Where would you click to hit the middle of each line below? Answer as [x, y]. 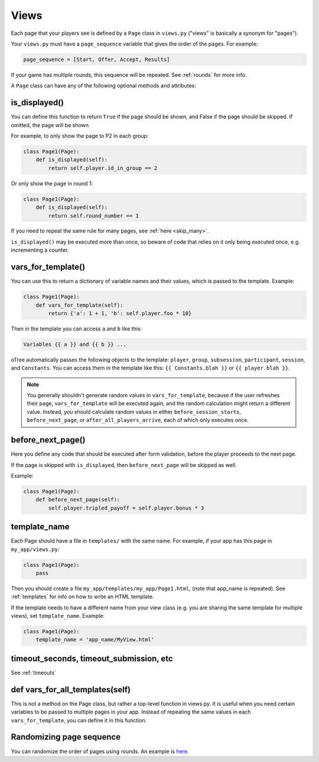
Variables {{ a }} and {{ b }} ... [75, 344]
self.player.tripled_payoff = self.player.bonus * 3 [126, 508]
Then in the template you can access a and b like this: [76, 329]
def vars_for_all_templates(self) [71, 690]
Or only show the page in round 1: [52, 183]
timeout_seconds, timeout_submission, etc [92, 658]
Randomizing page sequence [66, 737]
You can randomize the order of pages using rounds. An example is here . [100, 751]
